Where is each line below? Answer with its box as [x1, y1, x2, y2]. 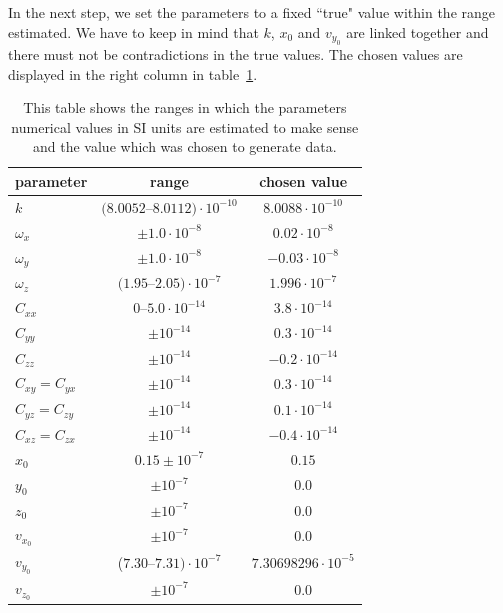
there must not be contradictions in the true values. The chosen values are [8, 44, 463, 64]
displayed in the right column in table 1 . [8, 63, 258, 84]
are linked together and [346, 21, 489, 42]
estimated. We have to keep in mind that [8, 21, 259, 42]
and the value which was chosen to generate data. [33, 136, 337, 157]
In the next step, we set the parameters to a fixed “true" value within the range [8, 2, 496, 22]
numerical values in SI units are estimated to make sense [11, 116, 359, 137]
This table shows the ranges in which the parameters [23, 97, 347, 118]
